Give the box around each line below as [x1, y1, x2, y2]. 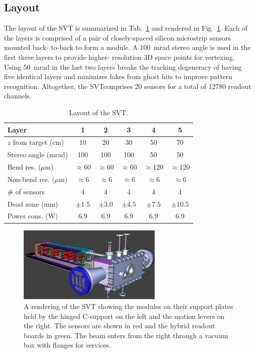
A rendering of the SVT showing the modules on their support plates [24, 301, 233, 311]
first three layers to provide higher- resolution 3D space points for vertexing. [4, 51, 235, 62]
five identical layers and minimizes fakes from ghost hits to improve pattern [4, 71, 233, 82]
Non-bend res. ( [7, 174, 55, 184]
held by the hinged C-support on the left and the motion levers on [24, 310, 225, 321]
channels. [4, 90, 32, 101]
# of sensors [7, 186, 45, 196]
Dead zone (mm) [7, 198, 58, 209]
